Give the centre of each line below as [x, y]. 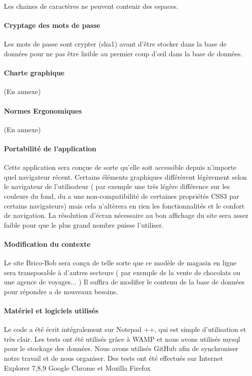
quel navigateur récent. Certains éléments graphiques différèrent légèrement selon [126, 176]
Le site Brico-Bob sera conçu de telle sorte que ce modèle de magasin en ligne [120, 263]
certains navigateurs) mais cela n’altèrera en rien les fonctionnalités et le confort [124, 205]
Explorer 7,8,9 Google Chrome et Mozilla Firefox [77, 367]
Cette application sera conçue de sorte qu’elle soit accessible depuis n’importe [120, 167]
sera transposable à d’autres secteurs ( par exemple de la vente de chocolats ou [122, 272]
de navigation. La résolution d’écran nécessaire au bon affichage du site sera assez [126, 215]
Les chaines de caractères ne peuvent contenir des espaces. [91, 6]
